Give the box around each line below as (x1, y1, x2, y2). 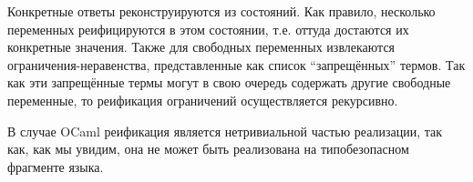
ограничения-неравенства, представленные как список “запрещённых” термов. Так (7, 55, 466, 74)
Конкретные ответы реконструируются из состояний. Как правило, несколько (7, 2, 436, 20)
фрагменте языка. (7, 157, 104, 176)
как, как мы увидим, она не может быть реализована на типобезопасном (7, 139, 409, 158)
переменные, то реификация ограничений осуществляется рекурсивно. (7, 90, 398, 109)
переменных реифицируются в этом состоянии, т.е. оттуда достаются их (7, 19, 409, 38)
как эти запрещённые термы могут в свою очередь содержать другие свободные (7, 73, 451, 92)
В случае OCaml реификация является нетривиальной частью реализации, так (7, 121, 443, 140)
